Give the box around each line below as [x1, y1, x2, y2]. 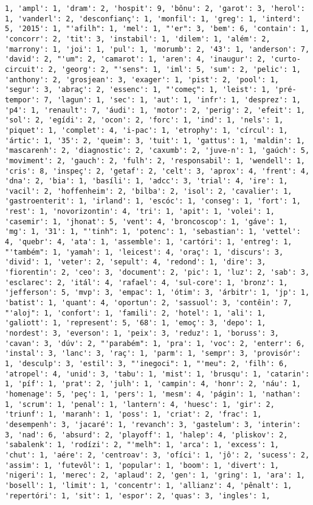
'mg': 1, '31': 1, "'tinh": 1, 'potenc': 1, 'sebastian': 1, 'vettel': [5, 227, 301, 236]
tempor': [5, 95, 40, 104]
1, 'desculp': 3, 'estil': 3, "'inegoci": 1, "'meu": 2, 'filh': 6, [5, 359, 288, 368]
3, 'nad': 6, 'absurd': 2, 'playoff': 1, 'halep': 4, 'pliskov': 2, [5, 430, 288, 439]
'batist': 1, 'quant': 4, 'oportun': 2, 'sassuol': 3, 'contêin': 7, [5, 298, 292, 308]
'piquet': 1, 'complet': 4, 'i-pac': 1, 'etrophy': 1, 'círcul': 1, [5, 125, 288, 135]
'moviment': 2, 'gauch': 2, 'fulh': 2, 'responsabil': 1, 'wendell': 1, [5, 156, 305, 165]
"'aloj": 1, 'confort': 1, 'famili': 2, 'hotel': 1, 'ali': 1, [5, 308, 266, 317]
